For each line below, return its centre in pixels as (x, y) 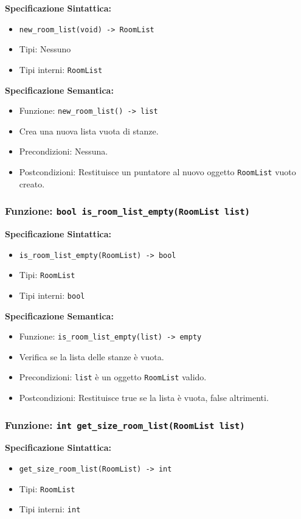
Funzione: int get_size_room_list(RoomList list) (125, 424)
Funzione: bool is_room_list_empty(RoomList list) (127, 211)
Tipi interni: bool (52, 295)
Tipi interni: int (50, 509)
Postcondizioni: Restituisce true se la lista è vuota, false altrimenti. (144, 398)
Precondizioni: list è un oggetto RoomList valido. (113, 377)
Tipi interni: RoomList (61, 69)
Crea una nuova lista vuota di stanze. (89, 131)
